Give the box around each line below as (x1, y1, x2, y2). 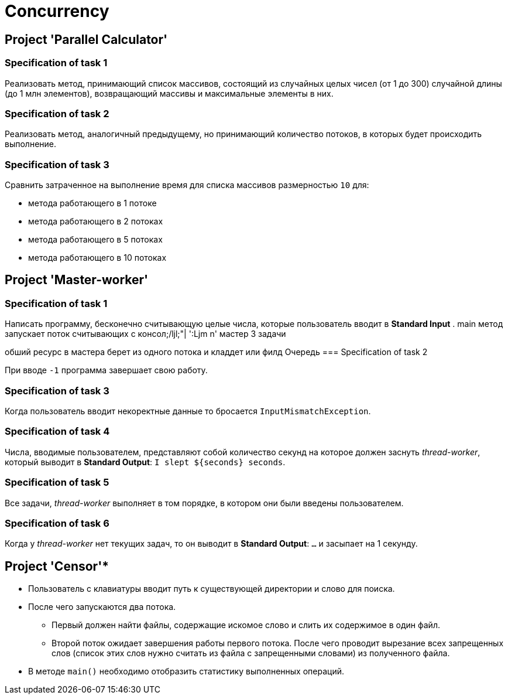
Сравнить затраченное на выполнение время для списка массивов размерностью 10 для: (5, 180, 369, 190)
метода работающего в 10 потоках (28, 253, 167, 263)
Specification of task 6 (5, 517, 109, 529)
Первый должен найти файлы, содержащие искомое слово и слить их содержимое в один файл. (52, 620, 440, 630)
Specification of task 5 (5, 476, 109, 489)
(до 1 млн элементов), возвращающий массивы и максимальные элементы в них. (5, 88, 334, 98)
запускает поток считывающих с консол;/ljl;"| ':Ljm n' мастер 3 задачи (5, 329, 286, 339)
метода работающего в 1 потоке (28, 198, 157, 209)
